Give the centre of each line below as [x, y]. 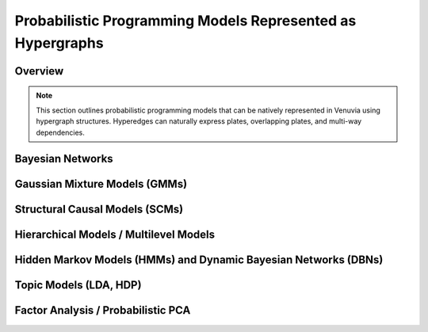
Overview [39, 71]
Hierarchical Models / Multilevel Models [115, 235]
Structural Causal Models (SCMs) [99, 210]
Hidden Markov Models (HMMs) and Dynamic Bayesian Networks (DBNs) [199, 260]
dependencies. [60, 132]
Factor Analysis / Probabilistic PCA [103, 310]
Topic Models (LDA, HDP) [78, 285]
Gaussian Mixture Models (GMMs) [101, 184]
